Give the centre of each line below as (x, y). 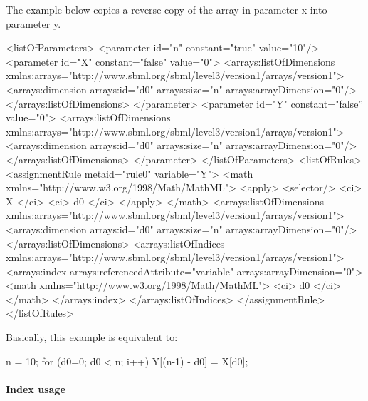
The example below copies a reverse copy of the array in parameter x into (167, 9)
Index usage (36, 389)
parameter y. (33, 23)
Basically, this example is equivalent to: (92, 337)
